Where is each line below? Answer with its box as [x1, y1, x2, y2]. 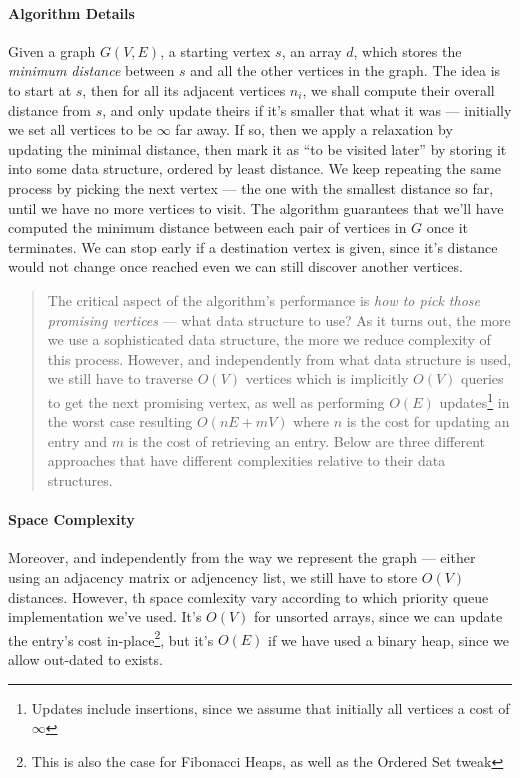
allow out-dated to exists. [8, 648, 163, 669]
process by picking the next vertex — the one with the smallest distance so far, [8, 177, 494, 198]
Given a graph [8, 40, 96, 61]
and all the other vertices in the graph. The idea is [190, 60, 501, 81]
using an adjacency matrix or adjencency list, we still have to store [8, 566, 418, 587]
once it [426, 217, 468, 238]
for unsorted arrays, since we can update [254, 606, 503, 627]
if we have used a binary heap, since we [268, 629, 509, 650]
